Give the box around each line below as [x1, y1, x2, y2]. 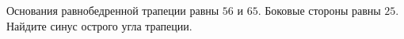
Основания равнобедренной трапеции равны [6, 2, 219, 18]
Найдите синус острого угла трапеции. [6, 17, 192, 34]
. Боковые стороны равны [257, 2, 381, 18]
